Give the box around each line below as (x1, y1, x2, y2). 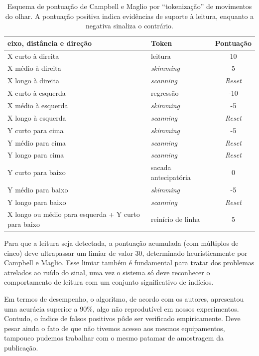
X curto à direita (7, 50, 59, 61)
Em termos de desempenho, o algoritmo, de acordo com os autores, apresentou (4, 294, 244, 304)
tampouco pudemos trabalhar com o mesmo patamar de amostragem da (4, 333, 224, 343)
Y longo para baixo (7, 196, 66, 207)
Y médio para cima (7, 137, 66, 148)
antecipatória (151, 172, 191, 182)
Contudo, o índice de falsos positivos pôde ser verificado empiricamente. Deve (4, 313, 241, 324)
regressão (151, 88, 179, 98)
